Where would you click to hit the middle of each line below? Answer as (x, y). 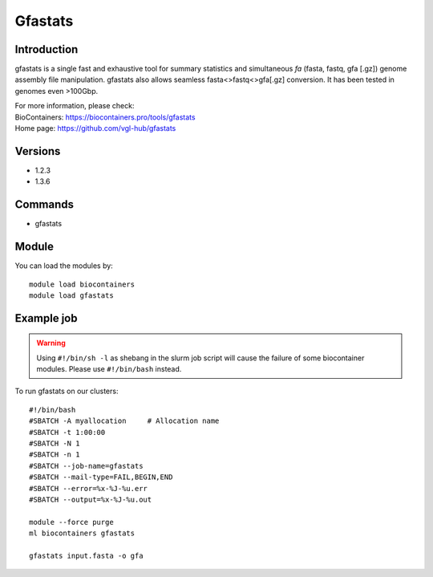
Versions (38, 151)
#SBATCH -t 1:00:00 (67, 432)
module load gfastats (71, 295)
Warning (51, 343)
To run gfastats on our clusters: (67, 391)
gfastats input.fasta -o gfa (86, 555)
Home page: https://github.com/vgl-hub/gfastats (95, 128)
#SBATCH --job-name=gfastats (86, 466)
